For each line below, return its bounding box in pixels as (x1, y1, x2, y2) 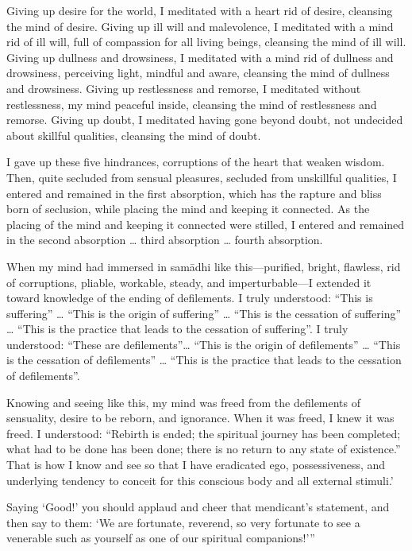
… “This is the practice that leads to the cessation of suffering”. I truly (6, 320, 348, 337)
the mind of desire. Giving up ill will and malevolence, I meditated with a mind (6, 17, 394, 34)
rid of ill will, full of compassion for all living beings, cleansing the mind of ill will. (6, 33, 406, 50)
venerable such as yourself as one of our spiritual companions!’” (6, 530, 315, 546)
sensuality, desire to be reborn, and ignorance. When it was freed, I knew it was (6, 409, 395, 426)
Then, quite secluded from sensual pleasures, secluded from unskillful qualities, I (6, 169, 397, 185)
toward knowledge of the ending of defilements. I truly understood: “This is (6, 289, 373, 306)
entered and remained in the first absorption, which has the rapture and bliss (6, 184, 382, 201)
